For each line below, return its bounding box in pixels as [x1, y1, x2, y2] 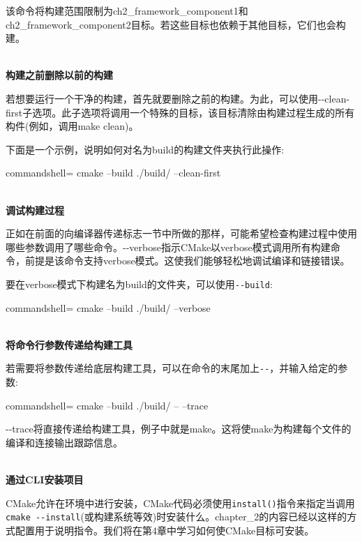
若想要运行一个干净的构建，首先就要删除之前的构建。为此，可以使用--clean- [6, 91, 350, 105]
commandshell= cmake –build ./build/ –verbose [6, 300, 211, 315]
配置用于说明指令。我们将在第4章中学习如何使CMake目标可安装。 [15, 522, 315, 537]
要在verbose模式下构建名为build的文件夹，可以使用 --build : [6, 276, 273, 291]
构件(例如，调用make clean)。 [6, 119, 139, 133]
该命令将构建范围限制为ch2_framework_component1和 [6, 3, 248, 17]
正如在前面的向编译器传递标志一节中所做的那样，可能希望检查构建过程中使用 [6, 226, 357, 241]
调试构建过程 [6, 202, 64, 217]
